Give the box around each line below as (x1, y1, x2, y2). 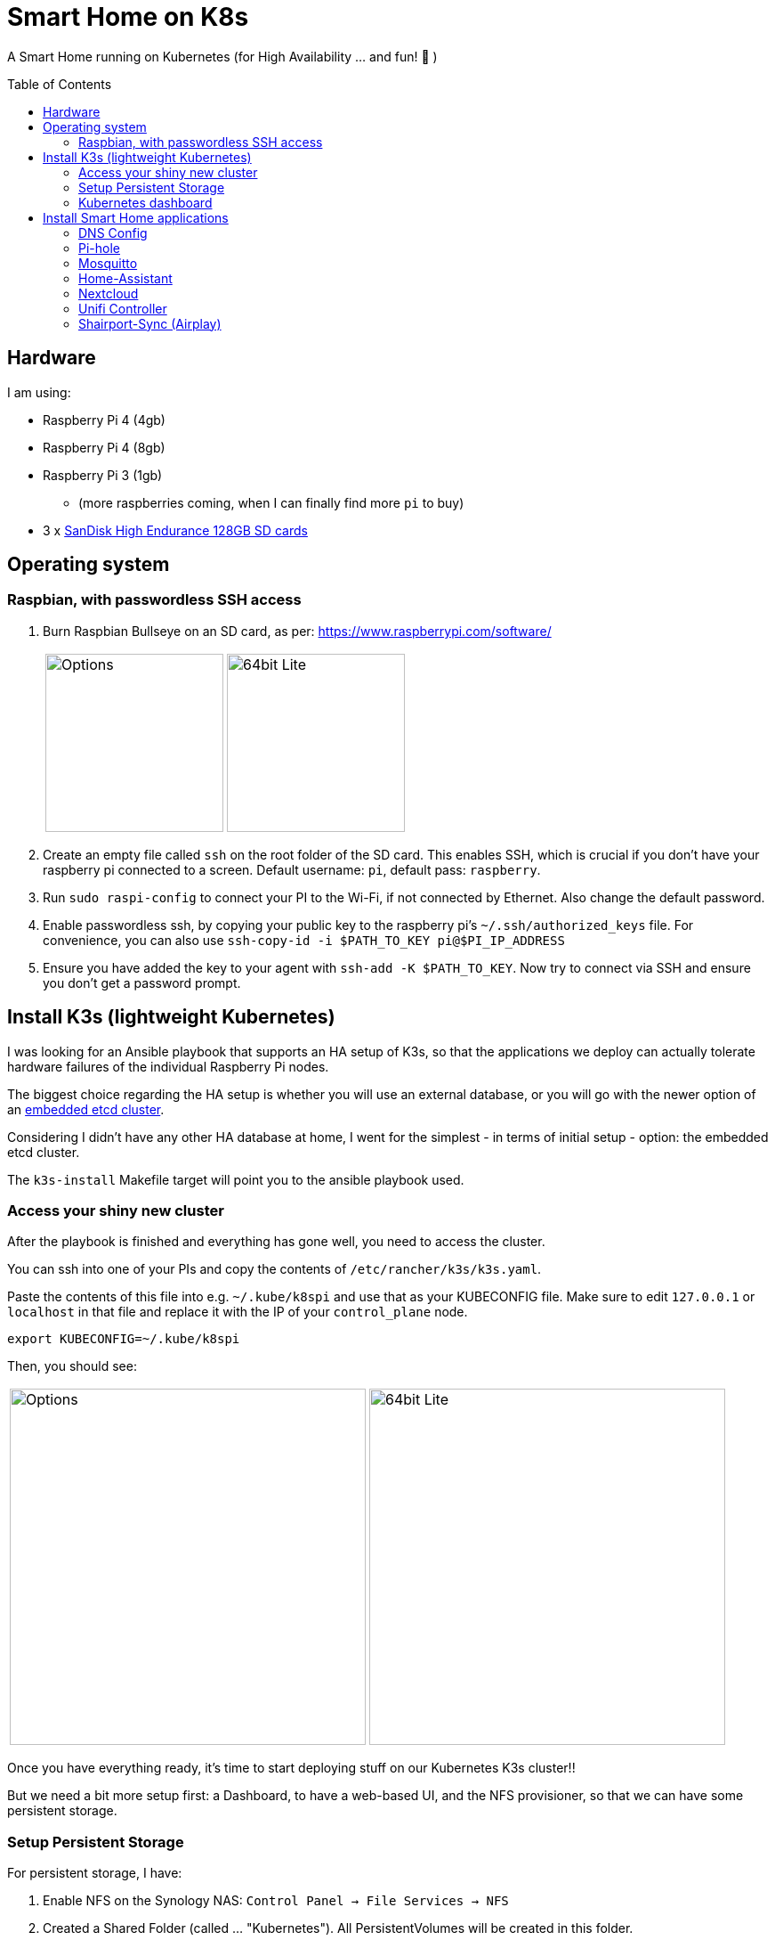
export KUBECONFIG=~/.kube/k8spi (7, 1332, 240, 1347)
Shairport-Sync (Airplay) (78, 315, 222, 331)
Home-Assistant (78, 270, 173, 286)
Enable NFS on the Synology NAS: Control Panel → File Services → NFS (43, 1893, 509, 1909)
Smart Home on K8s (7, 2, 249, 32)
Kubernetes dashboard (78, 194, 213, 210)
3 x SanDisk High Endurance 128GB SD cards (43, 522, 308, 538)
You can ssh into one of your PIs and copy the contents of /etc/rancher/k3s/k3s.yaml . (7, 1261, 542, 1277)
